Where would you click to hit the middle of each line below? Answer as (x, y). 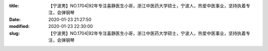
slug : (14, 33)
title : (14, 6)
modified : (19, 26)
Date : (15, 19)
